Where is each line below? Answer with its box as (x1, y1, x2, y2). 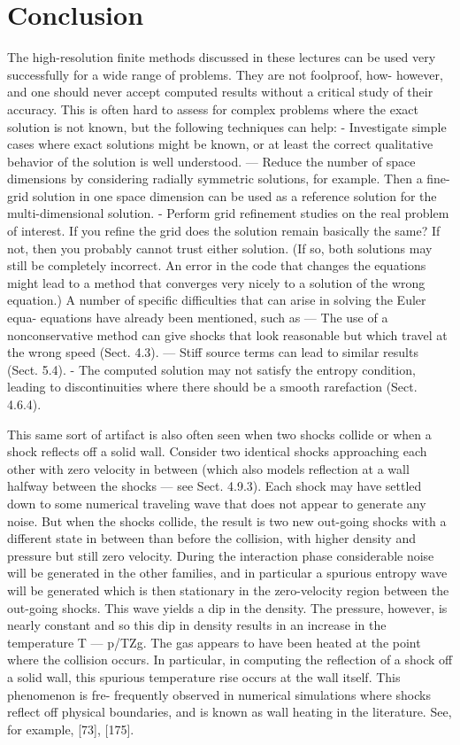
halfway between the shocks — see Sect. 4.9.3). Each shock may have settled (7, 477, 422, 495)
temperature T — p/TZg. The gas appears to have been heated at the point (7, 632, 421, 651)
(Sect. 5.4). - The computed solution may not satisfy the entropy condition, (7, 360, 416, 378)
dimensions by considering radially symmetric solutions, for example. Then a (7, 169, 423, 188)
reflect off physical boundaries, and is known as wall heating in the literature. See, (7, 702, 452, 721)
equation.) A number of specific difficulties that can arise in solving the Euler (7, 291, 426, 309)
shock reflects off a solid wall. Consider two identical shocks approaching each (7, 442, 427, 461)
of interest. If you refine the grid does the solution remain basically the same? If (7, 221, 441, 240)
